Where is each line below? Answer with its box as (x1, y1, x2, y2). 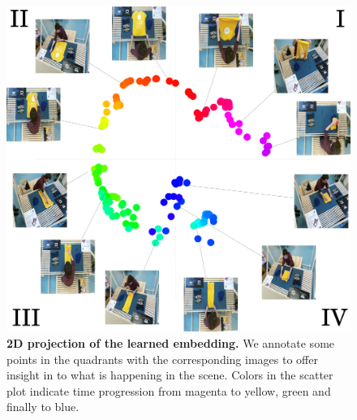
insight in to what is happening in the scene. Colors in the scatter (6, 366, 333, 383)
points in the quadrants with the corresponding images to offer (6, 350, 318, 367)
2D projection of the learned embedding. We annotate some (6, 334, 335, 351)
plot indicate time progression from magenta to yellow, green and (6, 382, 331, 399)
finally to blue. (6, 398, 80, 415)
